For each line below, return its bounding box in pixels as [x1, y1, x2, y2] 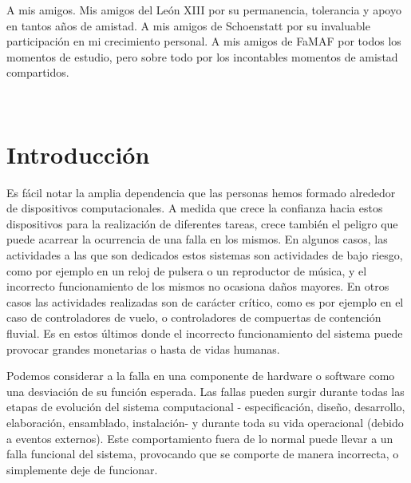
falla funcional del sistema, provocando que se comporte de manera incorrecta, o [6, 445, 399, 462]
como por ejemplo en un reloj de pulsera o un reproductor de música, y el [6, 262, 367, 279]
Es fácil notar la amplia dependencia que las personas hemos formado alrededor [6, 184, 396, 200]
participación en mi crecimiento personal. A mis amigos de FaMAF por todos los [6, 33, 401, 49]
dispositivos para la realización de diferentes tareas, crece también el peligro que [6, 215, 398, 232]
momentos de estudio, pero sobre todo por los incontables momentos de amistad [6, 48, 398, 65]
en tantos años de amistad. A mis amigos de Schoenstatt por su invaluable [6, 17, 370, 34]
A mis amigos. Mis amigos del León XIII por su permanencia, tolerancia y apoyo [6, 2, 401, 18]
